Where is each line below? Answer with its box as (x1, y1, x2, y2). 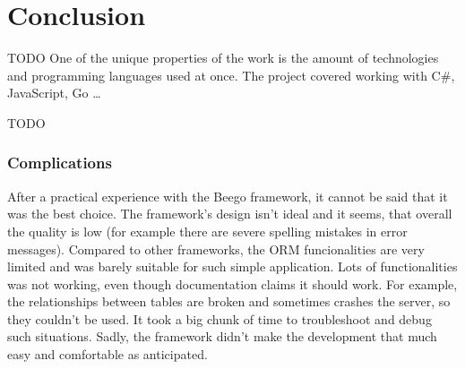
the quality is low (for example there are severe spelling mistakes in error (7, 221, 408, 240)
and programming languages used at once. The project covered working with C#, (7, 65, 455, 84)
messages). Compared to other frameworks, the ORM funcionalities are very (7, 239, 425, 258)
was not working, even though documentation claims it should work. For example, (7, 274, 458, 293)
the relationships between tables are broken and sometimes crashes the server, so (7, 292, 451, 311)
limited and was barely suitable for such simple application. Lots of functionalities (7, 257, 458, 276)
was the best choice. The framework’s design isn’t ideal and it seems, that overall (7, 204, 452, 223)
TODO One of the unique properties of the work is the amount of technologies (7, 48, 439, 67)
